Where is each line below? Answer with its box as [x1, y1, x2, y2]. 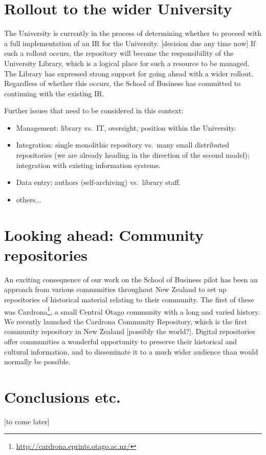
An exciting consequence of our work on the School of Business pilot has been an [4, 274, 258, 284]
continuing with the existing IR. [4, 88, 104, 98]
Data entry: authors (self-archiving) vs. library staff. [16, 177, 181, 188]
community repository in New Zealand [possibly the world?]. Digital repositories [4, 326, 255, 337]
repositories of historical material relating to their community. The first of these [4, 294, 254, 304]
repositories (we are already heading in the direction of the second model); [16, 150, 250, 160]
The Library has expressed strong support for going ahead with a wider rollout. [4, 68, 254, 78]
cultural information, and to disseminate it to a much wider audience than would [4, 346, 258, 357]
